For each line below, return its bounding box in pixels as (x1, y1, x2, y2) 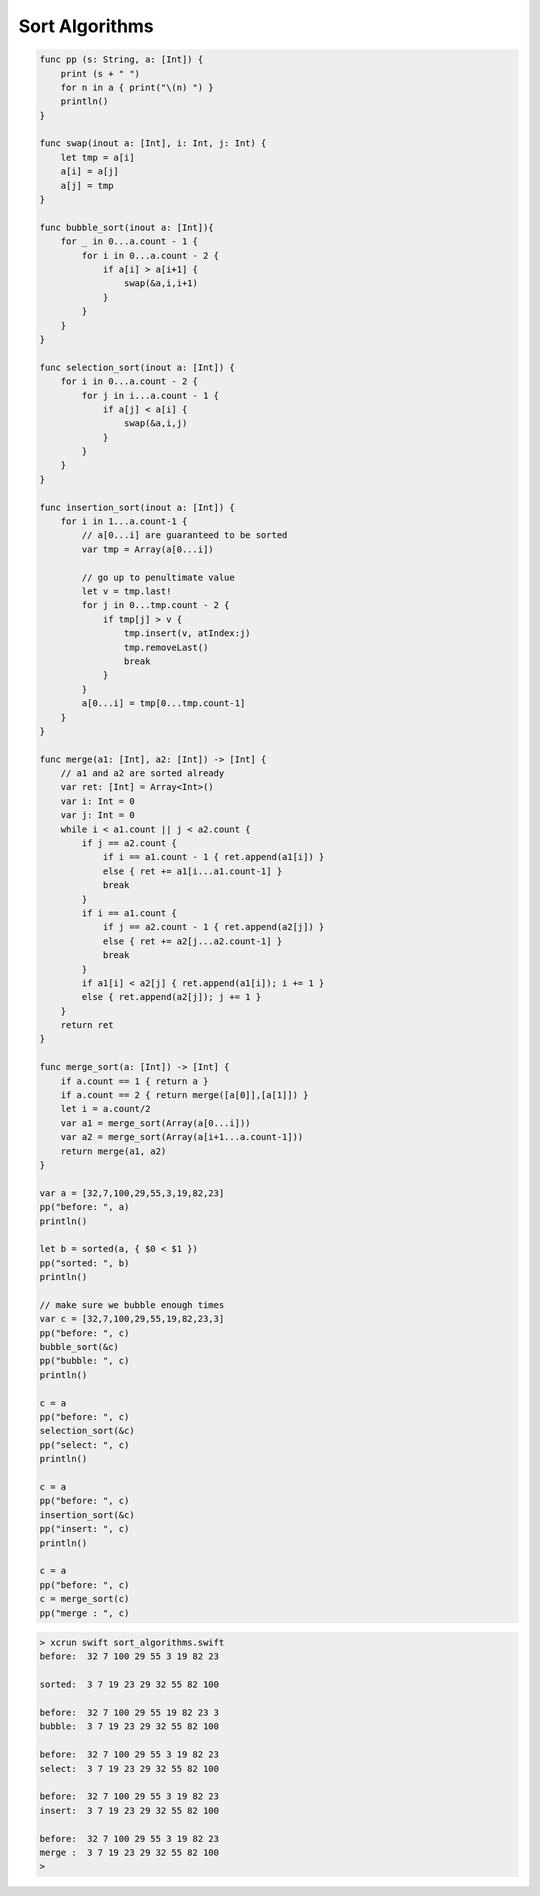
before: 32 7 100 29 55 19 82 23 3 (39, 1707, 220, 1719)
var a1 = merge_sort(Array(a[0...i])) (60, 1117, 251, 1129)
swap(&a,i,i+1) (123, 278, 199, 289)
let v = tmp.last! (81, 585, 172, 597)
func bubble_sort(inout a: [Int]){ (39, 221, 214, 233)
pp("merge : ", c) (39, 1607, 130, 1619)
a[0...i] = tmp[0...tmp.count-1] (81, 698, 246, 709)
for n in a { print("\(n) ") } (60, 81, 214, 93)
